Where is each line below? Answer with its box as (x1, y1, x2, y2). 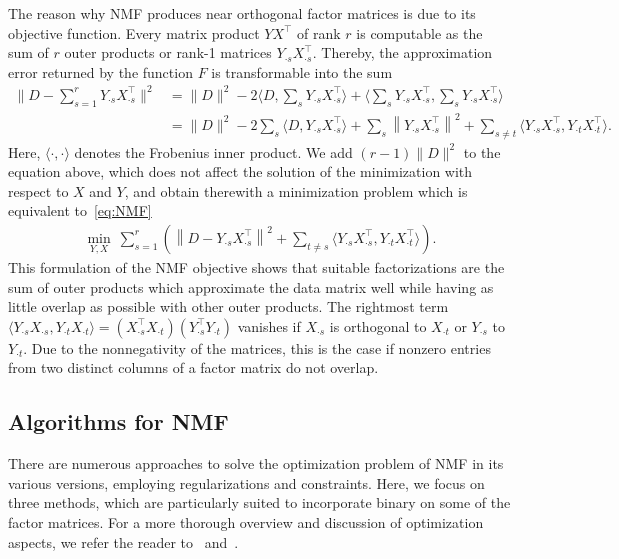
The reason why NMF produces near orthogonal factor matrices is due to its (8, 3, 476, 23)
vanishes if (237, 315, 301, 336)
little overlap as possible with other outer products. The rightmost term (8, 296, 449, 317)
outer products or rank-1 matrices (64, 42, 272, 63)
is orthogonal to (329, 315, 427, 336)
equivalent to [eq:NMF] (8, 200, 152, 221)
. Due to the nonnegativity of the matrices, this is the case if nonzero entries (23, 337, 491, 358)
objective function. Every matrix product (8, 22, 260, 43)
